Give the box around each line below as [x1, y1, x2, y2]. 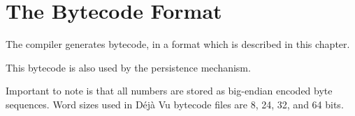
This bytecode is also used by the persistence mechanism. [6, 60, 251, 74]
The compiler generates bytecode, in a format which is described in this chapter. [6, 37, 350, 51]
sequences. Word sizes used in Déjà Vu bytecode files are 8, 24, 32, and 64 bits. [6, 97, 344, 111]
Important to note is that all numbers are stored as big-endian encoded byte [6, 83, 333, 98]
